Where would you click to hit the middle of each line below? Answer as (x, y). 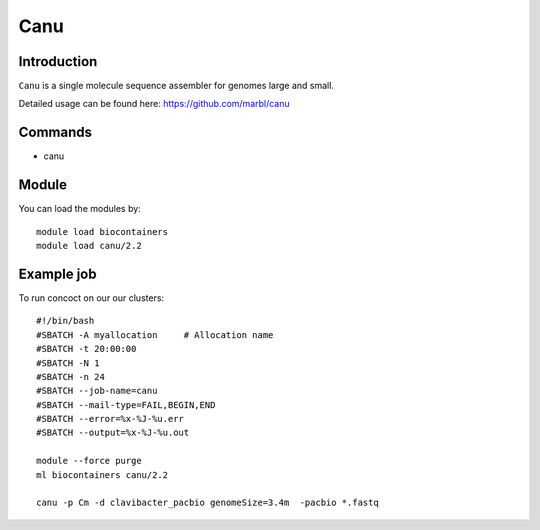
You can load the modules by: (80, 209)
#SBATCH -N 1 (68, 363)
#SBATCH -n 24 (70, 376)
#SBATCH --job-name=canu (97, 391)
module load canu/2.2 (89, 246)
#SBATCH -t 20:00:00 (86, 349)
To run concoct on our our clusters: (91, 297)
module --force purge (89, 461)
